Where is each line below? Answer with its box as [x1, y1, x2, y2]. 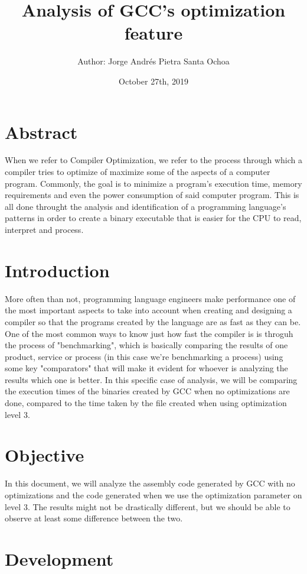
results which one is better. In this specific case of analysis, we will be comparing [5, 373, 298, 385]
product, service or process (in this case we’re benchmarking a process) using [5, 350, 283, 362]
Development [5, 546, 114, 570]
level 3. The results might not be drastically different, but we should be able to [5, 500, 290, 513]
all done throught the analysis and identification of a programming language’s [5, 200, 286, 212]
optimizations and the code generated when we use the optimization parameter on [5, 488, 302, 501]
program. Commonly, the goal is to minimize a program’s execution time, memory [5, 177, 302, 189]
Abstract [5, 119, 78, 144]
